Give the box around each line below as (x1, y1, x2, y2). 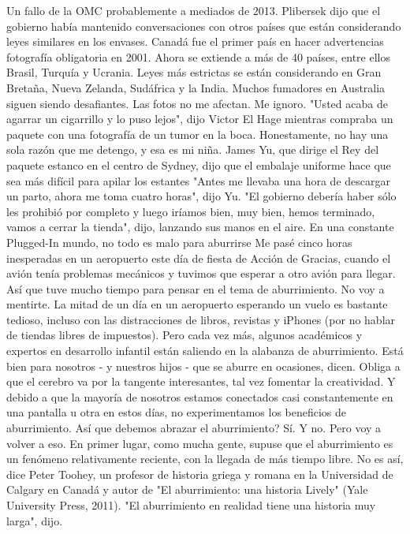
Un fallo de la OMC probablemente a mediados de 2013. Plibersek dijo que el (6, 2, 381, 18)
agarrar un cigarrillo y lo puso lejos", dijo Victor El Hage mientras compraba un (6, 110, 393, 127)
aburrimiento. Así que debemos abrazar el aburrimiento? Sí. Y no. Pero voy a (6, 420, 382, 436)
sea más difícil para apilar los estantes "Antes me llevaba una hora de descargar (6, 172, 390, 189)
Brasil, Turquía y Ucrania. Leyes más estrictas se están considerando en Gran (6, 64, 382, 80)
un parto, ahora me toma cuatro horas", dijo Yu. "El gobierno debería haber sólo (6, 188, 397, 204)
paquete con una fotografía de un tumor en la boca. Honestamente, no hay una (6, 125, 389, 142)
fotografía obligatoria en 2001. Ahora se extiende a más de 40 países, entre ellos (6, 48, 391, 65)
